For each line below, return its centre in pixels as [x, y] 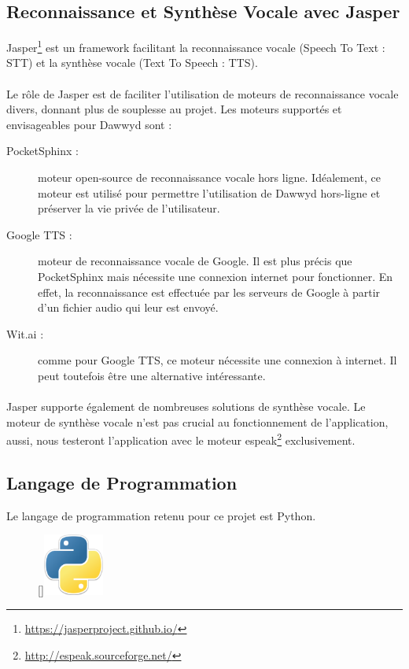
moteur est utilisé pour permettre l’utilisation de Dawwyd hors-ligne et [209, 192]
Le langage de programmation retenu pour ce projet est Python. [161, 515]
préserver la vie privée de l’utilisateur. [129, 208]
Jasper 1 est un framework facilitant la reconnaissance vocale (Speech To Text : [196, 46]
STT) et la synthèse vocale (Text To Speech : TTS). [132, 63]
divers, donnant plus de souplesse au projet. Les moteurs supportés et [174, 109]
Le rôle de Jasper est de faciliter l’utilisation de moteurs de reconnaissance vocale [203, 93]
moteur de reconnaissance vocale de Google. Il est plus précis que [195, 261]
